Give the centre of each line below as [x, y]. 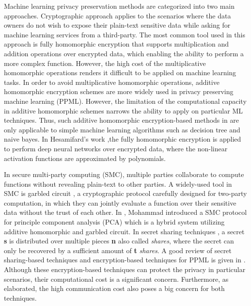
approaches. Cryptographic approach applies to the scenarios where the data [118, 15]
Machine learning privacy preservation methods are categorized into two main [119, 6]
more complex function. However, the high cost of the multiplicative [105, 63]
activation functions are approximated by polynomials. [85, 158]
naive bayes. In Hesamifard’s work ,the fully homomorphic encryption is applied [123, 139]
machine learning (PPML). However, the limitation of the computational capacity [125, 101]
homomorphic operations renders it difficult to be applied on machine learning [120, 72]
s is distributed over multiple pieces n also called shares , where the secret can [119, 241]
